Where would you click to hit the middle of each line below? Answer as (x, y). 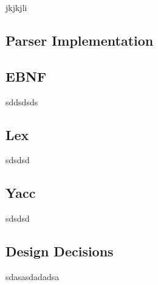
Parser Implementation (80, 40)
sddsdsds (22, 101)
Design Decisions (60, 251)
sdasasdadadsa (33, 276)
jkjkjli (16, 7)
